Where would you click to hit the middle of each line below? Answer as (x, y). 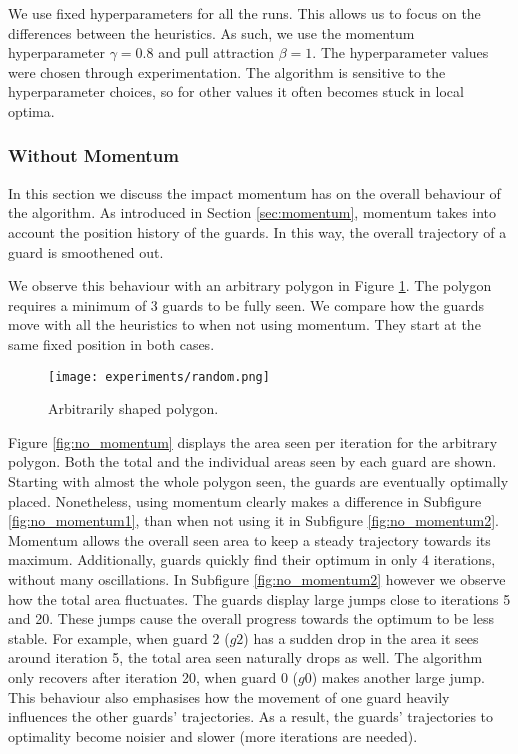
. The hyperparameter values (400, 52)
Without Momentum (93, 155)
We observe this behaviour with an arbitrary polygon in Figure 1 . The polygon (250, 285)
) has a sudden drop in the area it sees (361, 637)
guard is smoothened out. (86, 251)
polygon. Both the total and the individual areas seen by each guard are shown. (252, 461)
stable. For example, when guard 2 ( (119, 637)
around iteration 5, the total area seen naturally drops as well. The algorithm (245, 657)
